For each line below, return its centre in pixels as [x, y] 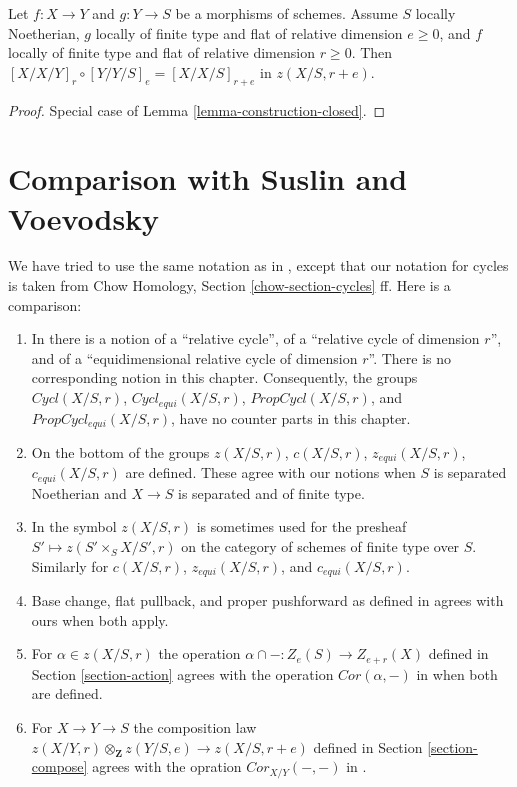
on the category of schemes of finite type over [320, 546]
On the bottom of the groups [120, 451]
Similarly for [70, 565]
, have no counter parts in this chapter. [291, 417]
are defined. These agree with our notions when [270, 472]
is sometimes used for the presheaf [301, 526]
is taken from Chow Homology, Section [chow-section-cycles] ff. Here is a [229, 285]
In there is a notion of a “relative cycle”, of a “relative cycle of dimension [255, 338]
